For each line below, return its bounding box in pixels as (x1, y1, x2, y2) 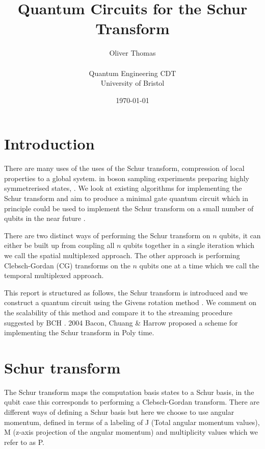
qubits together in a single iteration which (123, 240, 254, 251)
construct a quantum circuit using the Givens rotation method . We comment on (4, 297, 257, 308)
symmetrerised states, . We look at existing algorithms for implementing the (4, 183, 242, 193)
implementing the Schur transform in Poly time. (4, 327, 154, 338)
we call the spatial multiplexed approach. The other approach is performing (4, 250, 240, 260)
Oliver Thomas (109, 47, 156, 58)
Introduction (4, 133, 95, 154)
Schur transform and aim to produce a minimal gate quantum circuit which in (4, 193, 249, 203)
